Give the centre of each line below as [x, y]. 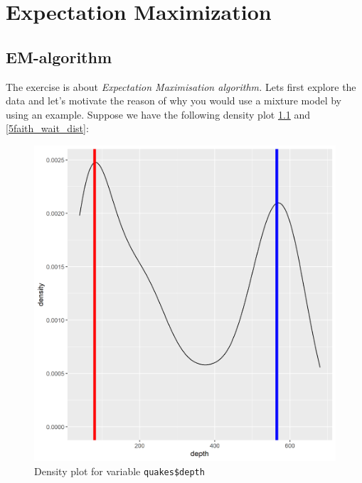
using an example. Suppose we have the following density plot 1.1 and [158, 114]
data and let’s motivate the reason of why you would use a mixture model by [174, 101]
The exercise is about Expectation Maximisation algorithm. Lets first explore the [181, 86]
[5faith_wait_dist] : [47, 128]
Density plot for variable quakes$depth [119, 471]
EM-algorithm [59, 56]
